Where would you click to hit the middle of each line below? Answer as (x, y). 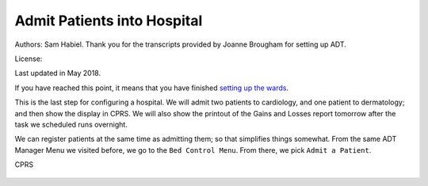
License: (29, 59)
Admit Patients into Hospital (109, 21)
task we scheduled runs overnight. (71, 124)
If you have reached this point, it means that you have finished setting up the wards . (152, 88)
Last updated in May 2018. (58, 73)
